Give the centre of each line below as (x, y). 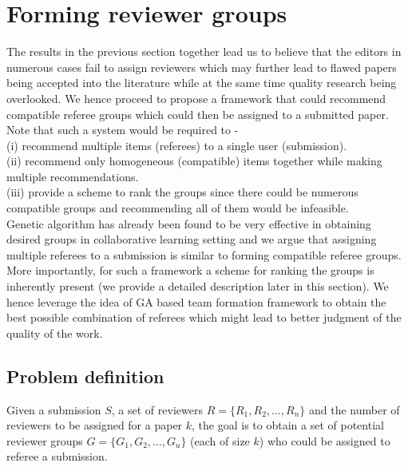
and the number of (354, 409)
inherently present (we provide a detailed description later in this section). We (198, 286)
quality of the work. (55, 332)
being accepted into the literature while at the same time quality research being (202, 83)
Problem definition (85, 376)
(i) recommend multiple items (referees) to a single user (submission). (177, 145)
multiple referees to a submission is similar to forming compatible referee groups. (204, 254)
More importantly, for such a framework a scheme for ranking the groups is (190, 270)
